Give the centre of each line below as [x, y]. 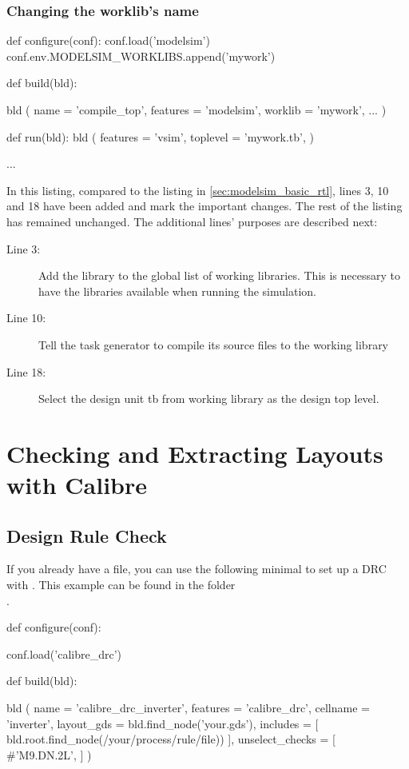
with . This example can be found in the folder [121, 585]
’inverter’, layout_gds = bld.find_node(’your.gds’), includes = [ [163, 723]
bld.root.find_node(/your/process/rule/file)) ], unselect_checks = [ [171, 739]
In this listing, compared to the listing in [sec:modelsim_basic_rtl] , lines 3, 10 [198, 190]
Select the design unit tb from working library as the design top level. [209, 398]
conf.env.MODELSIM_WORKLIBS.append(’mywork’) [141, 56]
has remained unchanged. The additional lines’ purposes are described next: [192, 221]
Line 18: [26, 371]
